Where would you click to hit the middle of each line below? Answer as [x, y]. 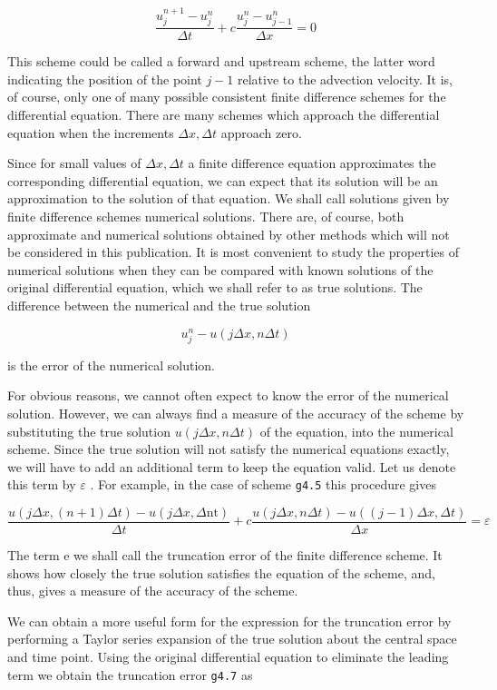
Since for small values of [74, 163]
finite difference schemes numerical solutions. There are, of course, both [206, 217]
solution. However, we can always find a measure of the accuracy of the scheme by [236, 413]
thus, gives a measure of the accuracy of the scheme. [153, 591]
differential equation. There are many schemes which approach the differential [224, 115]
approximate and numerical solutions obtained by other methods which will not [229, 234]
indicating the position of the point [105, 79]
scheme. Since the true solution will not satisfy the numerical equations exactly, [229, 449]
